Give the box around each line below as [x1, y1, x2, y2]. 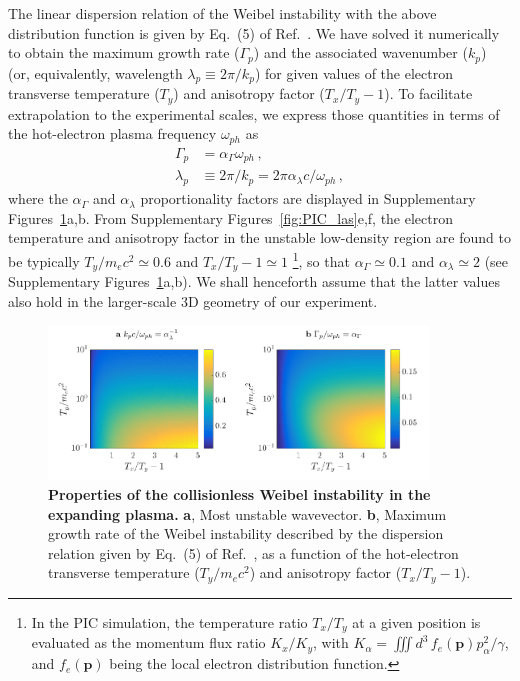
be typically [8, 250, 80, 271]
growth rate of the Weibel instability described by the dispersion [48, 523, 444, 544]
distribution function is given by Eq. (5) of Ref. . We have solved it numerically [8, 22, 500, 43]
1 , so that [292, 248, 350, 271]
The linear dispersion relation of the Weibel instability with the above [8, 3, 437, 23]
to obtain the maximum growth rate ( [8, 42, 240, 63]
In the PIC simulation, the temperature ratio [31, 611, 308, 632]
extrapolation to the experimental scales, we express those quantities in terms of [8, 103, 500, 124]
